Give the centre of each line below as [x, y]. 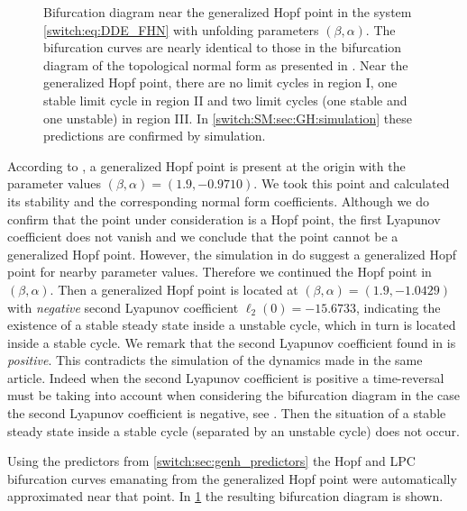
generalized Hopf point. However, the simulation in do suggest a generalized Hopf [232, 254]
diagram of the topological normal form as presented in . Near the [226, 64]
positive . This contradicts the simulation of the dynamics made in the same [215, 360]
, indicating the [398, 307]
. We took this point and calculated [352, 183]
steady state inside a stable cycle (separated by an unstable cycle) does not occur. [233, 430]
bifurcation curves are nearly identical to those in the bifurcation [223, 47]
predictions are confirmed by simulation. [155, 136]
